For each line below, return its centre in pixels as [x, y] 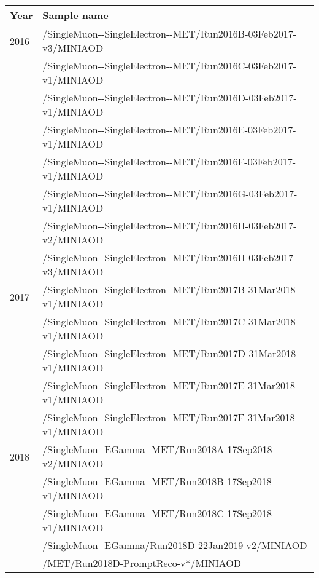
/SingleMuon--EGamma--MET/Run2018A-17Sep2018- [159, 449]
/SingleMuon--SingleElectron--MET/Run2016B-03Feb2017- [169, 34]
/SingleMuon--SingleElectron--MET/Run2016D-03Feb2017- [170, 97]
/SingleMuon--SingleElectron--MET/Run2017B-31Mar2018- [171, 289]
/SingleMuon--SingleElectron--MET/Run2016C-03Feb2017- [170, 65]
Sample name [75, 15]
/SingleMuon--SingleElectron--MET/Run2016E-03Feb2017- [169, 129]
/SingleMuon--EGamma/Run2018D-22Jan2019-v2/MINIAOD [175, 545]
